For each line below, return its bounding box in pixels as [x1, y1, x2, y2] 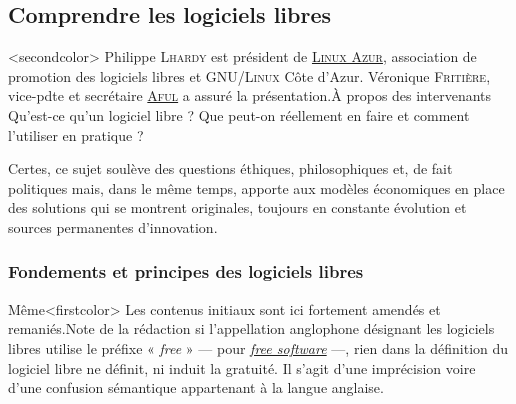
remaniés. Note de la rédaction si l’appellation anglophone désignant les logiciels [8, 318, 495, 339]
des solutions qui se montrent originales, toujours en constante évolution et [8, 197, 467, 218]
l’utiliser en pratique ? [8, 124, 144, 145]
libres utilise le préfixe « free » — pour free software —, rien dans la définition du [8, 337, 509, 358]
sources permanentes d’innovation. [8, 216, 218, 237]
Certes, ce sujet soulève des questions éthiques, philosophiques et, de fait [8, 158, 453, 179]
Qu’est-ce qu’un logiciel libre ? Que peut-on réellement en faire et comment [8, 104, 470, 125]
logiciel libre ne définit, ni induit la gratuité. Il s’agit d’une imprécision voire [8, 357, 476, 378]
